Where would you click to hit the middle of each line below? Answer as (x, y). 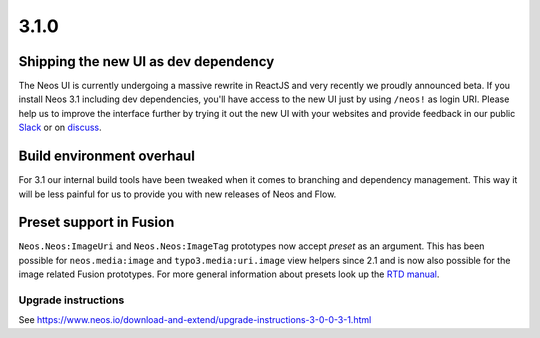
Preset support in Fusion (96, 222)
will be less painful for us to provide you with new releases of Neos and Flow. (177, 194)
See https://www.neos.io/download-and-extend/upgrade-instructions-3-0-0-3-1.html (195, 320)
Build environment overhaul (106, 156)
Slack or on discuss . (60, 127)
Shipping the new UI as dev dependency (146, 61)
